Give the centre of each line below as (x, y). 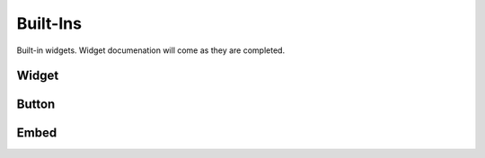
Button (36, 105)
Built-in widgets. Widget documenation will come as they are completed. (151, 50)
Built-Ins (49, 23)
